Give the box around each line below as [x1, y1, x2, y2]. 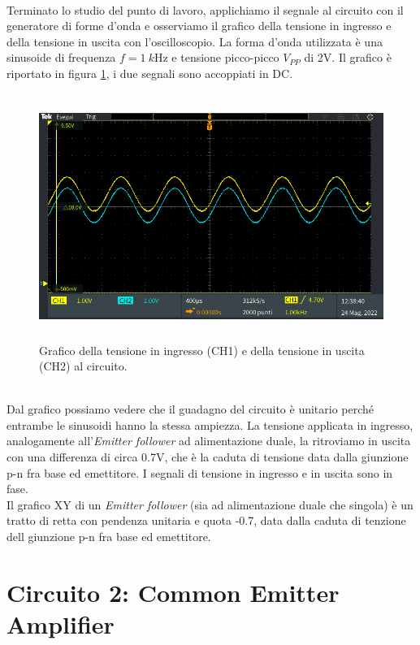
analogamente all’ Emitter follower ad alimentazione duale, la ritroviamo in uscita [6, 432, 411, 449]
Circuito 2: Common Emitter [6, 575, 340, 608]
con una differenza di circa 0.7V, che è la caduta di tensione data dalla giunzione [6, 448, 409, 465]
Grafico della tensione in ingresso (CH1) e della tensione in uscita [39, 341, 365, 358]
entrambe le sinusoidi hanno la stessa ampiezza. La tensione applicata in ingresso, [6, 416, 414, 433]
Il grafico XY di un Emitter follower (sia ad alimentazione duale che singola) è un [6, 496, 414, 513]
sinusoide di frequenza [6, 49, 116, 66]
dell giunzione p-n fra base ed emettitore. [6, 528, 211, 545]
